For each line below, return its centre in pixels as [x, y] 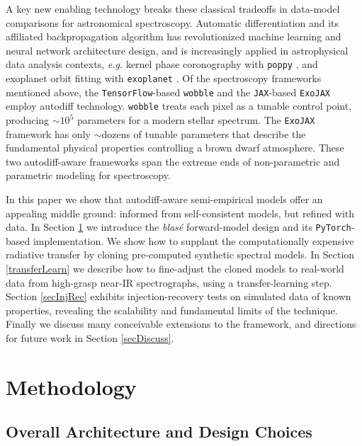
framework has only [48, 133]
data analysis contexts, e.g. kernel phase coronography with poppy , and [162, 64]
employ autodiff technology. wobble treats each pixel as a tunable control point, [179, 106]
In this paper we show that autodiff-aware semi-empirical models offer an [164, 199]
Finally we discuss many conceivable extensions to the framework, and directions [181, 324]
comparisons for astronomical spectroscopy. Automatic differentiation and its [172, 22]
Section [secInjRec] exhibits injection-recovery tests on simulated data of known [179, 296]
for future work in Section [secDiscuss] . [90, 338]
